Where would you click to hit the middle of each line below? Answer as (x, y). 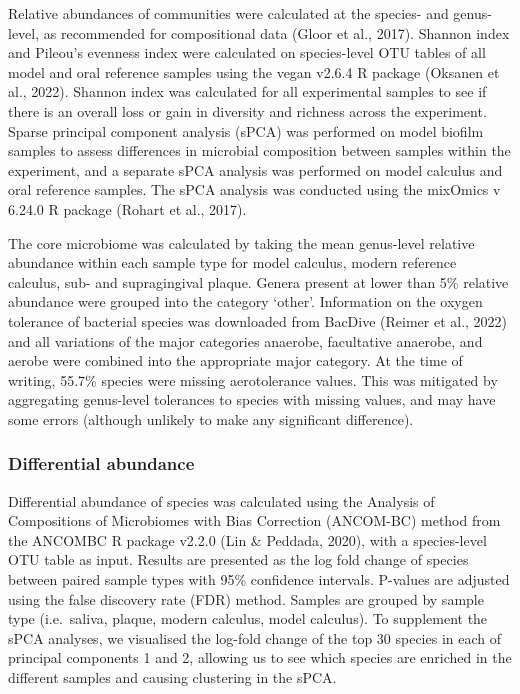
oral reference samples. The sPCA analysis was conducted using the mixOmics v (254, 189)
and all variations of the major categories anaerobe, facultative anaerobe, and (245, 340)
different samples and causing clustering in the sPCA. (172, 677)
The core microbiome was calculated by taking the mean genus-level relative (241, 242)
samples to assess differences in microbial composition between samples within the (259, 150)
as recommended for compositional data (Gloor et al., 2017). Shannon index (276, 32)
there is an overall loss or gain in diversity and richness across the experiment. (247, 110)
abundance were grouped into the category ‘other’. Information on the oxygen (245, 301)
